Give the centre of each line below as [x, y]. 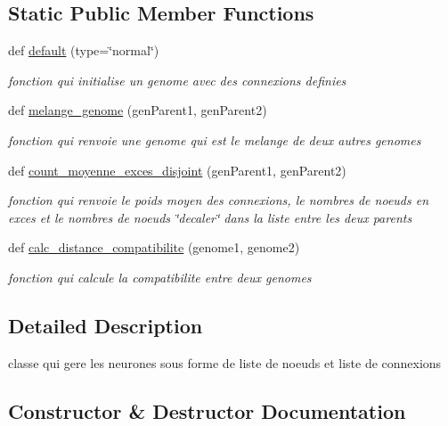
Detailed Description [106, 325]
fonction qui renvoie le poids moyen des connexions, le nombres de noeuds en [219, 200]
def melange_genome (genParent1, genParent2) [138, 110]
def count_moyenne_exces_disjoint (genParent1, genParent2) [177, 170]
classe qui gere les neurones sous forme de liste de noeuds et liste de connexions [225, 362]
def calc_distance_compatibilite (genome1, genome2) [154, 247]
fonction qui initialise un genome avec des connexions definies [177, 80]
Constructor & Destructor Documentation [207, 410]
